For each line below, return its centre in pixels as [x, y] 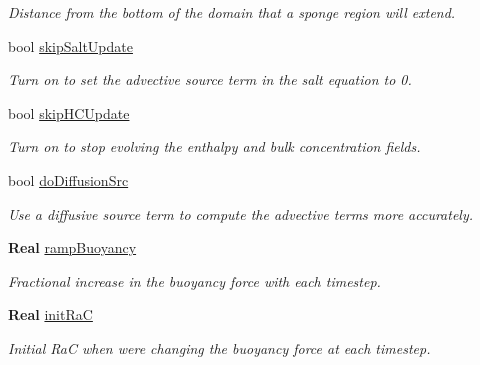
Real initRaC [50, 314]
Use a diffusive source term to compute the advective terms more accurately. [241, 213]
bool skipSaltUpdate [70, 45]
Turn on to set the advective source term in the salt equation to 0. [210, 79]
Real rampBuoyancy [72, 247]
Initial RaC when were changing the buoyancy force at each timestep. [219, 347]
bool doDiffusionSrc [68, 179]
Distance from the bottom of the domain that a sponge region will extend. [232, 12]
